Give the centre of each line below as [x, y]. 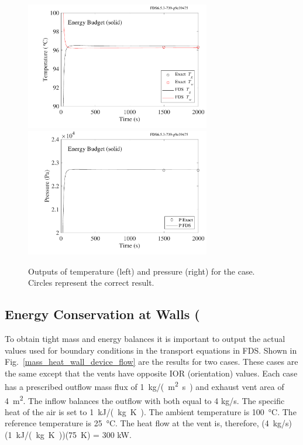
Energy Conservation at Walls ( [102, 314]
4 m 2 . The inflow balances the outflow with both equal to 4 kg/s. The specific [145, 399]
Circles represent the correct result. [91, 283]
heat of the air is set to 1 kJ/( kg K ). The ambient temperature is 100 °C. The [151, 411]
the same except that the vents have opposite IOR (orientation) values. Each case [151, 373]
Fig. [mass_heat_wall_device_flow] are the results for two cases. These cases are [151, 362]
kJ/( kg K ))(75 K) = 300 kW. [74, 435]
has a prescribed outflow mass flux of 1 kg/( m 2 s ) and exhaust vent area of [144, 386]
